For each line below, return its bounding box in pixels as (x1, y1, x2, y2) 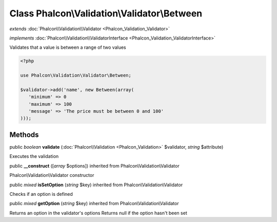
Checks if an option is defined (9, 191, 73, 197)
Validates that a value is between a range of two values (9, 44, 127, 51)
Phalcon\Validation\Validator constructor (9, 172, 94, 178)
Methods (9, 130, 39, 139)
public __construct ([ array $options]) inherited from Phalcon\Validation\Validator (9, 163, 180, 169)
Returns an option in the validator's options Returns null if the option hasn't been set (9, 210, 187, 216)
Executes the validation (9, 153, 59, 159)
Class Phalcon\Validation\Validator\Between (9, 8, 203, 19)
